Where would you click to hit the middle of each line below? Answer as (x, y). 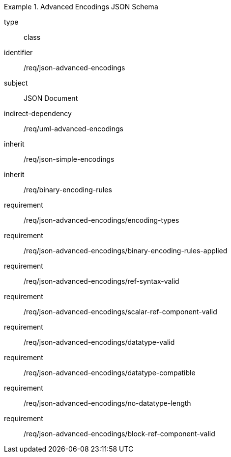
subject (16, 83)
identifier (18, 52)
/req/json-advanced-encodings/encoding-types (101, 220)
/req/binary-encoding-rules (68, 190)
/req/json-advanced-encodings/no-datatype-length (107, 403)
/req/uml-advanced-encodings (73, 129)
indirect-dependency (38, 113)
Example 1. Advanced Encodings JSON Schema (81, 7)
